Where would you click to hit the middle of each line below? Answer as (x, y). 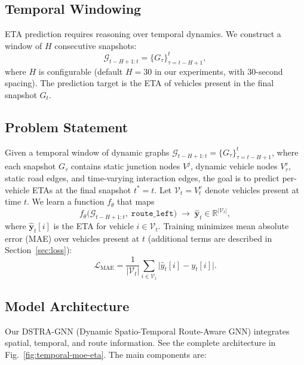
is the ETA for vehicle (93, 226)
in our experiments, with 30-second (219, 71)
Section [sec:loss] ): (39, 250)
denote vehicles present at (252, 189)
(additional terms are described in (210, 238)
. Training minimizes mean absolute (223, 226)
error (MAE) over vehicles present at (72, 238)
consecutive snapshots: (96, 45)
